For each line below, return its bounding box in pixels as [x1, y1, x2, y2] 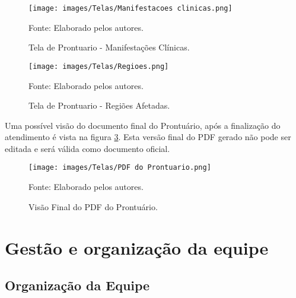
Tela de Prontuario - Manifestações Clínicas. [28, 41, 190, 53]
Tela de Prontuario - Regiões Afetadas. [28, 99, 170, 112]
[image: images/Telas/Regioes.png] [28, 62, 169, 71]
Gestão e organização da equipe [5, 235, 269, 259]
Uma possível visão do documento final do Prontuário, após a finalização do [5, 119, 281, 131]
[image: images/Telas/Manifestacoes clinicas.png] [28, 4, 233, 12]
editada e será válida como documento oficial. [5, 142, 170, 154]
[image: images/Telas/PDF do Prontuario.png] [28, 163, 211, 172]
